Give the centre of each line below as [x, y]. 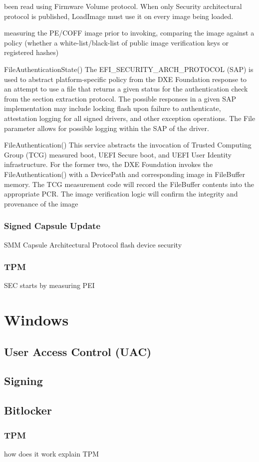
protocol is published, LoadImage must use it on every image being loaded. [119, 16]
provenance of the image [41, 203]
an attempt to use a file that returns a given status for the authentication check [126, 89]
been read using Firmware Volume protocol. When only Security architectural [123, 6]
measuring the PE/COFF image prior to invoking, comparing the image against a [129, 33]
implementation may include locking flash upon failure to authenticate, [113, 108]
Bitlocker [28, 410]
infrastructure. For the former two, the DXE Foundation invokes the [109, 164]
